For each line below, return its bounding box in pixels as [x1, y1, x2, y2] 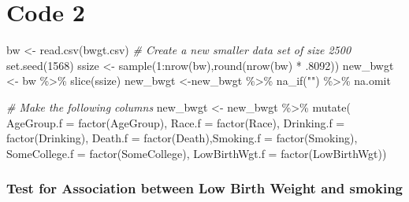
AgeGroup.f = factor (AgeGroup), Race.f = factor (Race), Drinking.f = [6, 114, 345, 130]
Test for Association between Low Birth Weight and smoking [6, 178, 403, 198]
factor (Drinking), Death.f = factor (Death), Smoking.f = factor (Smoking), [6, 130, 358, 146]
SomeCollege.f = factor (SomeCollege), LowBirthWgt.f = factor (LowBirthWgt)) [6, 145, 387, 161]
